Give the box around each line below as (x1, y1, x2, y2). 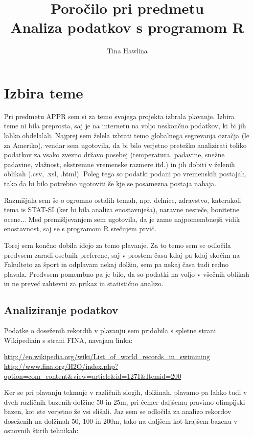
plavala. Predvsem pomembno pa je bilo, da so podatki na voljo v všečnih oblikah (4, 268, 250, 279)
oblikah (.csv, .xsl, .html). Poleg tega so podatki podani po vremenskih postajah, (4, 169, 247, 179)
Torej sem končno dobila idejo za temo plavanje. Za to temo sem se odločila (4, 240, 231, 250)
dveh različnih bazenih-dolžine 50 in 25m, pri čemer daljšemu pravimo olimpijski (4, 396, 245, 407)
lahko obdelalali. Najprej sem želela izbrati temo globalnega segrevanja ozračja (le (4, 130, 250, 141)
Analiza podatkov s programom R (10, 17, 244, 37)
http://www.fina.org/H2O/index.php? (4, 361, 118, 371)
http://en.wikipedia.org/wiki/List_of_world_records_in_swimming (4, 351, 210, 362)
